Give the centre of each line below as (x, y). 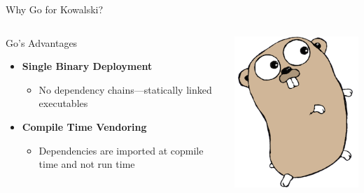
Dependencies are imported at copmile (121, 150)
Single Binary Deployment (87, 66)
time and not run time (87, 164)
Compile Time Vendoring (84, 126)
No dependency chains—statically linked (125, 89)
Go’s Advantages (42, 42)
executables (63, 103)
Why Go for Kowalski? (55, 9)
